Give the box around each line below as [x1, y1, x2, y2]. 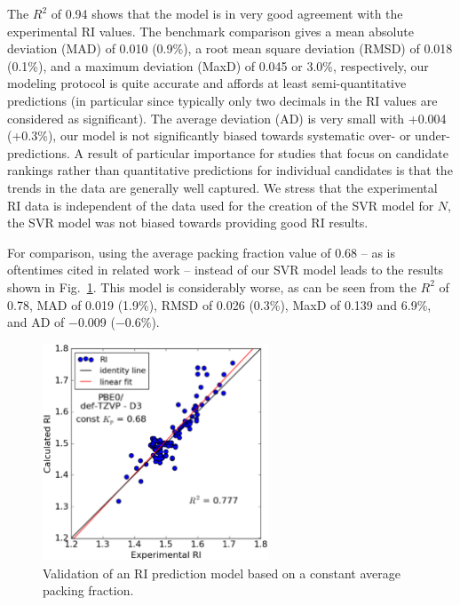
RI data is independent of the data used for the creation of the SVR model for [7, 195, 434, 214]
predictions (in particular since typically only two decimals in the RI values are [7, 91, 438, 109]
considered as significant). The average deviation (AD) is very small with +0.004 [7, 108, 447, 127]
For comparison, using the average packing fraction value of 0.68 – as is [7, 243, 395, 261]
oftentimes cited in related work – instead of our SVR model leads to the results [7, 260, 444, 279]
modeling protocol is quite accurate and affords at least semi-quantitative [7, 74, 407, 92]
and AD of [7, 313, 65, 331]
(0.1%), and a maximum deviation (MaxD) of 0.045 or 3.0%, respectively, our [7, 56, 429, 75]
